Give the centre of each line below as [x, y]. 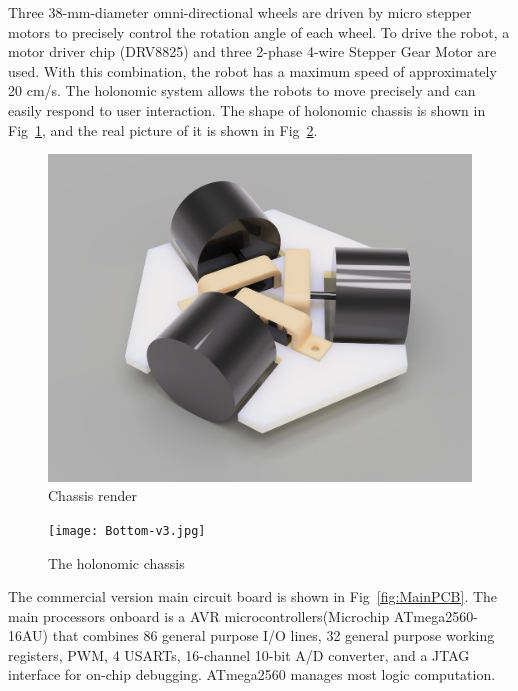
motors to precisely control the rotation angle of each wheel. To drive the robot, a [259, 31]
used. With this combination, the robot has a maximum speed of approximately [252, 70]
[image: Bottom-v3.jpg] [127, 530]
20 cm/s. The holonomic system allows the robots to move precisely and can [242, 90]
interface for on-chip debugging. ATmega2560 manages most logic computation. [252, 674]
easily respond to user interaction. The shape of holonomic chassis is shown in [247, 109]
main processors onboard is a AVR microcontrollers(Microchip [199, 615]
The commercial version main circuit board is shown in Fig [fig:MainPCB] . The [253, 596]
